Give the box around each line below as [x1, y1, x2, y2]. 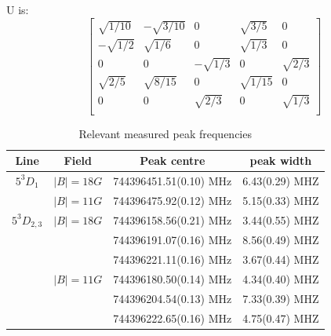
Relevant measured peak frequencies [78, 125, 252, 141]
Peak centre [140, 152, 206, 169]
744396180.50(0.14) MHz [113, 271, 232, 287]
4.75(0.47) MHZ [242, 309, 319, 326]
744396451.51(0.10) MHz [113, 172, 232, 188]
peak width [249, 152, 312, 169]
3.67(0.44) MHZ [242, 251, 319, 268]
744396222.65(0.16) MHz [113, 309, 232, 326]
